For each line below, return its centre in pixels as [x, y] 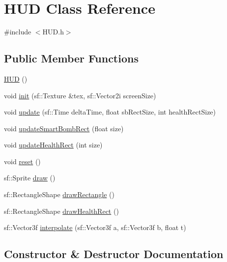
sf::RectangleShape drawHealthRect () [61, 211]
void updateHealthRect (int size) [53, 145]
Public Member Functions [71, 58]
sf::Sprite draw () [30, 178]
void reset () [22, 161]
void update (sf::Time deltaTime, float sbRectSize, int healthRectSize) [110, 112]
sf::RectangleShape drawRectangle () [59, 194]
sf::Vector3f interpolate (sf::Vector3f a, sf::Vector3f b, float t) [95, 227]
